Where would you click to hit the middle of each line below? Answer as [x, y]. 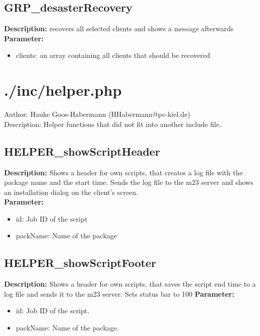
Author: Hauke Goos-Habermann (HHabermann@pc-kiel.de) [97, 114]
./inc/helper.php [63, 90]
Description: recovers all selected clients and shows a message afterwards [119, 28]
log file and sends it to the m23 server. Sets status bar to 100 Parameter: [119, 293]
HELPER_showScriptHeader [82, 151]
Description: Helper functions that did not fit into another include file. [113, 124]
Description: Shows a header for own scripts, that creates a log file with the [123, 172]
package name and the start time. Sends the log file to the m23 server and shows [129, 182]
